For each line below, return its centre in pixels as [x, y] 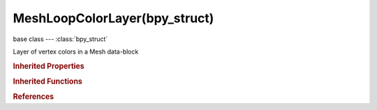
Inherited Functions [48, 81]
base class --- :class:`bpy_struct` [60, 39]
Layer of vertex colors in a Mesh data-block [76, 52]
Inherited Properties [49, 66]
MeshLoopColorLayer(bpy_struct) [113, 18]
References [34, 97]
